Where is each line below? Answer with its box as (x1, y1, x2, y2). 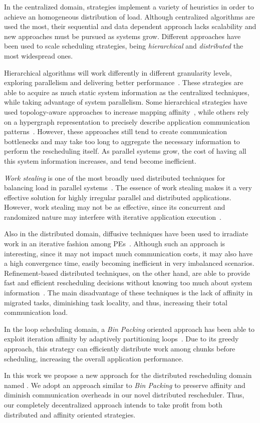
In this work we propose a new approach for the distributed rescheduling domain (4, 370, 252, 380)
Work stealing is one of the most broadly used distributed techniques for (4, 172, 225, 183)
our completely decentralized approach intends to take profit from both (4, 399, 222, 409)
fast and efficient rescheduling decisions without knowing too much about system (4, 277, 252, 288)
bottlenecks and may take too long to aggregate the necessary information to (4, 136, 240, 146)
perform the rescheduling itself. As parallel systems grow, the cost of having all (4, 146, 246, 156)
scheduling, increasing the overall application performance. (4, 353, 184, 363)
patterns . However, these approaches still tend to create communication (4, 126, 227, 137)
